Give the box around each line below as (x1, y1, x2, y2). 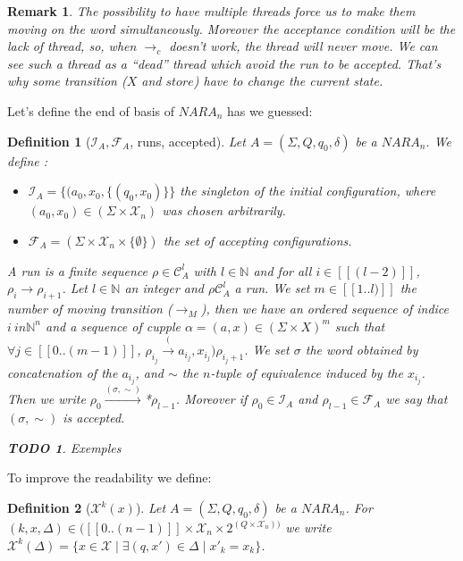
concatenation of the (7, 363, 118, 381)
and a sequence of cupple (45, 316, 181, 335)
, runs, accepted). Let (130, 131, 246, 150)
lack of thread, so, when (7, 37, 137, 55)
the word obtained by (305, 340, 418, 359)
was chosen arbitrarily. (162, 201, 286, 220)
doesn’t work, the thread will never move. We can (169, 37, 438, 55)
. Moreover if (175, 389, 248, 408)
